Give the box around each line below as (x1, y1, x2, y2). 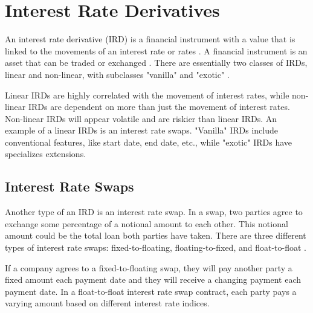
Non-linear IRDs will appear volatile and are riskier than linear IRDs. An (5, 112, 277, 124)
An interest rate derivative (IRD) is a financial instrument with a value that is (5, 33, 295, 45)
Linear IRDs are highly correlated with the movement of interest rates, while (5, 88, 289, 101)
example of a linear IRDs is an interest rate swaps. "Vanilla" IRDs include (5, 124, 279, 137)
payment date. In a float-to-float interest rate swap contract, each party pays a (5, 285, 297, 297)
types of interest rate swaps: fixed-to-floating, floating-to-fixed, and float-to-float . (5, 241, 306, 254)
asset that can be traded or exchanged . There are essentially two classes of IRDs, (5, 56, 308, 69)
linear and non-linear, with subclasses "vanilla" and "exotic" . (5, 68, 230, 80)
